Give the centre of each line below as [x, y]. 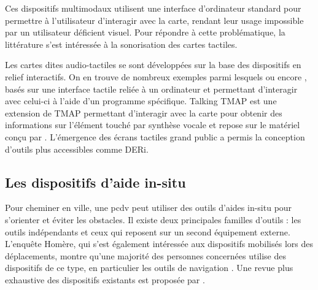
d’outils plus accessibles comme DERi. [77, 149]
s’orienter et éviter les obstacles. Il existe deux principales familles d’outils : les [153, 219]
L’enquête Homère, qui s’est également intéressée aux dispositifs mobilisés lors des [159, 244]
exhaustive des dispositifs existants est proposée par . [105, 279]
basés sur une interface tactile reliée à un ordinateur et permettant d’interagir [151, 89]
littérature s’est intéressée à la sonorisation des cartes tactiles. [121, 44]
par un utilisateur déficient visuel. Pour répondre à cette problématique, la [145, 32]
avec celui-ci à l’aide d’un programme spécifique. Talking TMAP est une [141, 101]
